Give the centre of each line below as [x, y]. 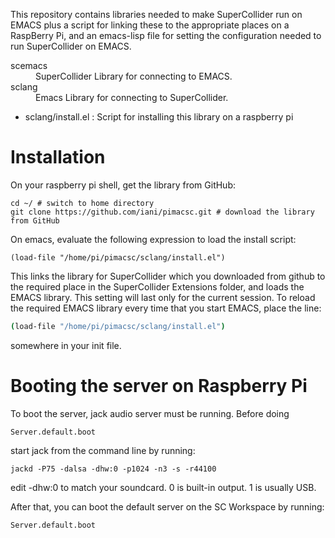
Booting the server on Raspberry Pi [159, 386]
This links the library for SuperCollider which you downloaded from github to [168, 276]
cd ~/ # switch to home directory [82, 203]
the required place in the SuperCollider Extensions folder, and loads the [157, 286]
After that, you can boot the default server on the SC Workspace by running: [167, 506]
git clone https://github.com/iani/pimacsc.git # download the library [162, 212]
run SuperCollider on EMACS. [71, 46]
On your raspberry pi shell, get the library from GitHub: [123, 185]
